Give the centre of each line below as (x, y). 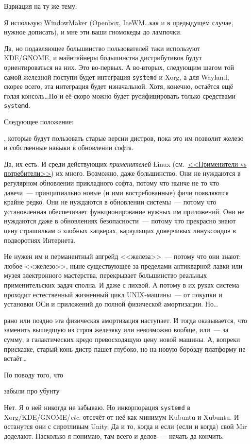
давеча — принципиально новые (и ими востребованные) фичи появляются (116, 192)
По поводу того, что (34, 374)
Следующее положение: (39, 122)
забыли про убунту (32, 391)
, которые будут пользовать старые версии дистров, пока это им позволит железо (124, 138)
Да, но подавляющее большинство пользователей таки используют (102, 48)
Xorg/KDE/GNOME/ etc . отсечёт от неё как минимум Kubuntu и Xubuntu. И (122, 417)
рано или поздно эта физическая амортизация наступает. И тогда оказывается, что (126, 320)
